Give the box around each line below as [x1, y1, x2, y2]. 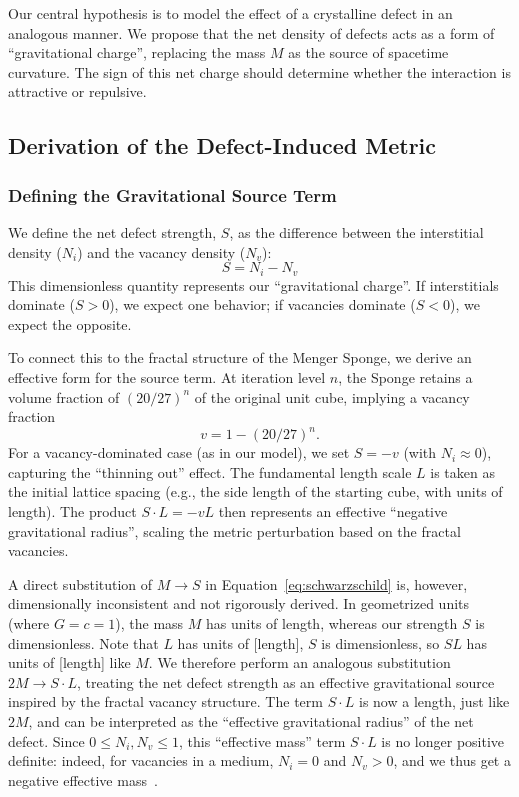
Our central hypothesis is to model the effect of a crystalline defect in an [8, 3, 453, 23]
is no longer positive [381, 730, 505, 751]
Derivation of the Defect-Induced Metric [8, 130, 437, 161]
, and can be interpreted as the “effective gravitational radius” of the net [28, 710, 474, 731]
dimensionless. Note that [8, 632, 159, 653]
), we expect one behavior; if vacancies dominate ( [109, 294, 416, 315]
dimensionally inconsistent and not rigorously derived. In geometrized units [8, 593, 470, 614]
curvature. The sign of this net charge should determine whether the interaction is [8, 61, 511, 82]
